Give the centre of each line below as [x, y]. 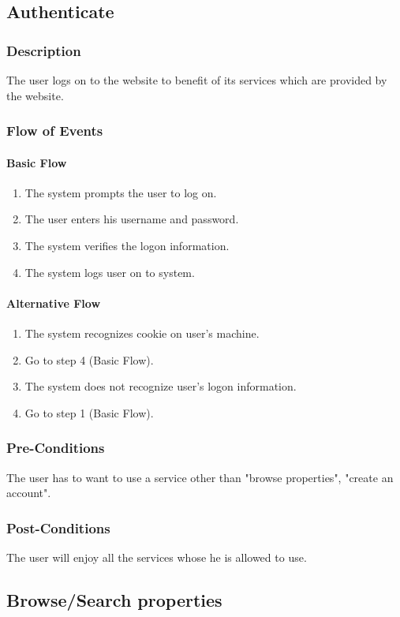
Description [44, 50]
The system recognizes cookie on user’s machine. [142, 333]
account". [29, 493]
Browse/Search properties [114, 599]
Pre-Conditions [56, 448]
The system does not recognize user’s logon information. [161, 386]
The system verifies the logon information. [127, 246]
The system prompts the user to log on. [121, 192]
